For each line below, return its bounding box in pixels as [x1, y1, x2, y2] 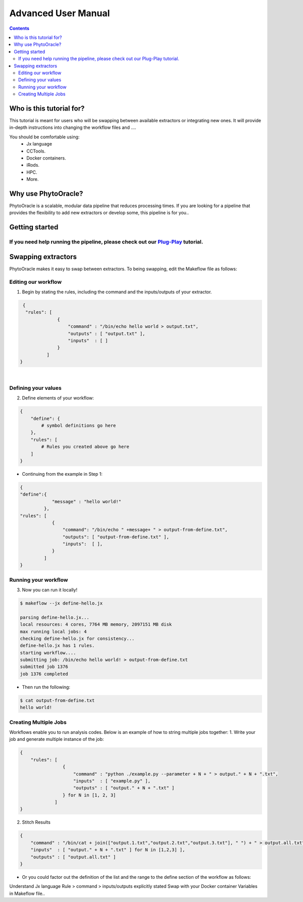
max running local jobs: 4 [20, 629, 87, 634]
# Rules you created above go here [41, 444, 130, 449]
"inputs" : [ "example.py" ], [73, 778, 151, 784]
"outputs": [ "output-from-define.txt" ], [62, 534, 169, 540]
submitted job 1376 [20, 664, 68, 670]
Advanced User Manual [9, 8, 110, 19]
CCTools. [26, 148, 45, 154]
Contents [9, 25, 30, 31]
